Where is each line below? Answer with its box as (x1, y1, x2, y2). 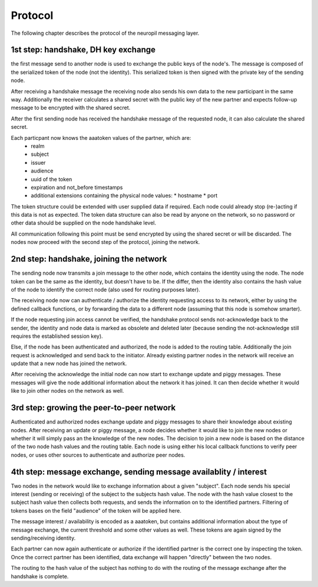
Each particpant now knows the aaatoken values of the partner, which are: (11, 134, 191, 141)
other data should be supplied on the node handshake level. (11, 219, 157, 227)
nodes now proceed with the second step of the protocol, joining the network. (11, 239, 200, 246)
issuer (31, 159, 46, 166)
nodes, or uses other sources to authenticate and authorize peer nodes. (11, 451, 185, 458)
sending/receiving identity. (11, 534, 76, 542)
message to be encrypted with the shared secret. (11, 104, 131, 112)
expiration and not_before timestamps (31, 184, 123, 191)
